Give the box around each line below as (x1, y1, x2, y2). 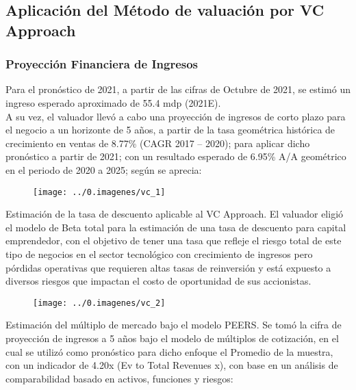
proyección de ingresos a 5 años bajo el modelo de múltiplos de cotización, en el (5, 331, 339, 346)
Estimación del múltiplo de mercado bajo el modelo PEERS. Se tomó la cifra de (5, 317, 342, 332)
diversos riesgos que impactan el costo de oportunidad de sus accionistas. (5, 274, 311, 288)
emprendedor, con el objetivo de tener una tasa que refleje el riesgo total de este (5, 233, 342, 248)
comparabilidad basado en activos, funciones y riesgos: (5, 371, 233, 385)
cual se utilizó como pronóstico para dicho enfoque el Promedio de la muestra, (5, 344, 333, 359)
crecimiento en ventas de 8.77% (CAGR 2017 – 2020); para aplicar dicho (5, 135, 310, 150)
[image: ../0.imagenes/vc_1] (33, 187, 166, 197)
